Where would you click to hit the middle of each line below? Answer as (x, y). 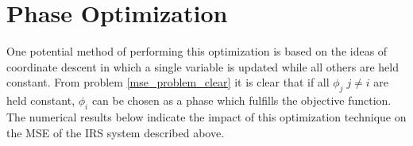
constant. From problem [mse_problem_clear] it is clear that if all (168, 82)
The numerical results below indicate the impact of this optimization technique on (206, 116)
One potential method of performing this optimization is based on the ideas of (197, 51)
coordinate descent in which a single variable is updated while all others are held (203, 66)
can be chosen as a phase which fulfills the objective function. (241, 100)
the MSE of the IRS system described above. (116, 132)
